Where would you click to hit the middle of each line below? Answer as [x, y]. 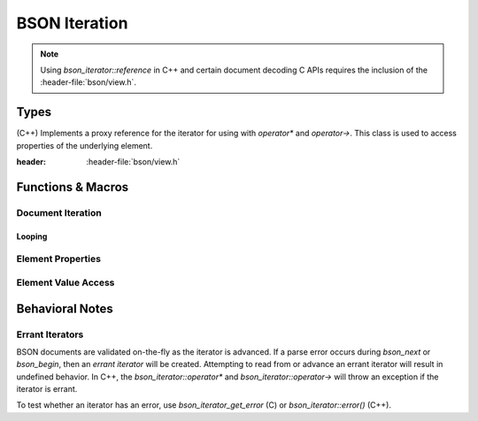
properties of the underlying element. [85, 145]
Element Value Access [66, 282]
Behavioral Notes [65, 308]
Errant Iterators [50, 334]
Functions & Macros [73, 187]
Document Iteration [59, 212]
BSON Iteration [72, 23]
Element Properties [59, 259]
